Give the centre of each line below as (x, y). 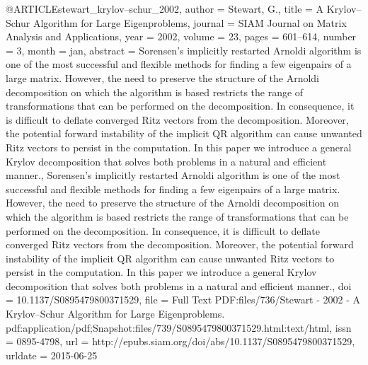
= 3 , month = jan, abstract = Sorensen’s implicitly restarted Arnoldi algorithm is (184, 50)
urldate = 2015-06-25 (52, 355)
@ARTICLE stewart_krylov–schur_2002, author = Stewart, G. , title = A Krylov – (184, 8)
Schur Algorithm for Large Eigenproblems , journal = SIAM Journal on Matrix (176, 22)
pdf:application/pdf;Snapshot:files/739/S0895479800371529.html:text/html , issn (179, 327)
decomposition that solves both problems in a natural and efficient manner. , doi (179, 285)
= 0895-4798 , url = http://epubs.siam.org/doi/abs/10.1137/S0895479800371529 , (180, 341)
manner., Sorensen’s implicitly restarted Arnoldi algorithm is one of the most (173, 175)
